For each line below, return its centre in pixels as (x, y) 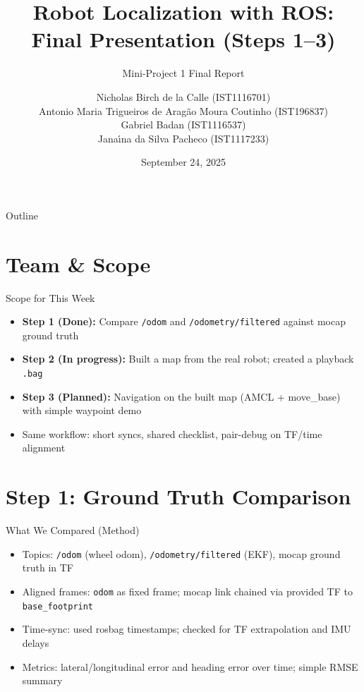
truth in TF (48, 567)
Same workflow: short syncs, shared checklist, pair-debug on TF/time (172, 433)
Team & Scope (78, 263)
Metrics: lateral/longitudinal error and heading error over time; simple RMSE (190, 666)
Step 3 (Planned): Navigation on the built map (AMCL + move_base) (181, 396)
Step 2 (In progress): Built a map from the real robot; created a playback (188, 359)
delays (36, 642)
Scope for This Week (50, 297)
